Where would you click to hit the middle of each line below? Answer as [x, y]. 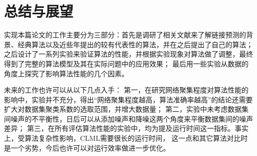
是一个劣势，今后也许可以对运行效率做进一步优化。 [87, 147]
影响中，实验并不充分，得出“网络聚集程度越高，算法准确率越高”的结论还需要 [128, 99]
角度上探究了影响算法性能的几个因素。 [66, 73]
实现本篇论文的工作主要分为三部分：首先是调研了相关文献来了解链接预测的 [125, 35]
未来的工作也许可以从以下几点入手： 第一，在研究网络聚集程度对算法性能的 [126, 90]
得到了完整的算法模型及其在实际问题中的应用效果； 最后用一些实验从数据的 [126, 63]
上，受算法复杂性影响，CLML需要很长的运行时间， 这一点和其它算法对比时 [126, 138]
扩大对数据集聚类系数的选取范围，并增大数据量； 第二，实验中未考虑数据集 [126, 109]
